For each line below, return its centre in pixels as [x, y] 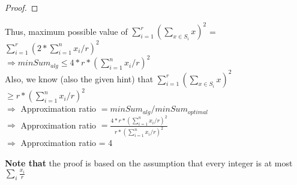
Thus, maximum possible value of [66, 31]
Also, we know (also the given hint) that [79, 78]
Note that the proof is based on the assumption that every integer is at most [149, 162]
